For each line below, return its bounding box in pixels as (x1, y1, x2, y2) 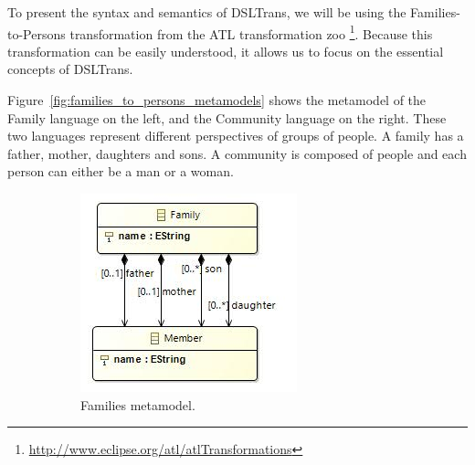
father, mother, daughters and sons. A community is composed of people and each (7, 143, 467, 163)
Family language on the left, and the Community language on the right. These (7, 108, 447, 127)
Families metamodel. (80, 395, 195, 414)
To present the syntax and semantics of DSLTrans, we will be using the (7, 3, 406, 21)
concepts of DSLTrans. (7, 59, 133, 79)
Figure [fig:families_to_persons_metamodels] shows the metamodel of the (7, 90, 427, 110)
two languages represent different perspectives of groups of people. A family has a (7, 126, 464, 145)
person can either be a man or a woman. (7, 162, 234, 181)
